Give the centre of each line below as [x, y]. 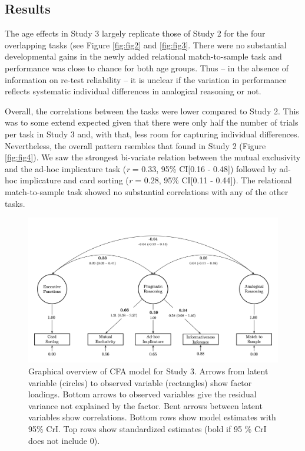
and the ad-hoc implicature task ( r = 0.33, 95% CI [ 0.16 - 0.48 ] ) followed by [141, 168]
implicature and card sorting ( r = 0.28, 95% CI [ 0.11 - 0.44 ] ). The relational [156, 180]
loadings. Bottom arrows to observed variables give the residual [142, 394]
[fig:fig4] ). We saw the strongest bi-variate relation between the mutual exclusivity [153, 157]
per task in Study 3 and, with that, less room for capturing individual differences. [152, 134]
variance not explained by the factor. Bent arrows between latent [145, 405]
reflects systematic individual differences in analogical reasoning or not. [133, 91]
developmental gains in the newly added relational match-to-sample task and [143, 56]
